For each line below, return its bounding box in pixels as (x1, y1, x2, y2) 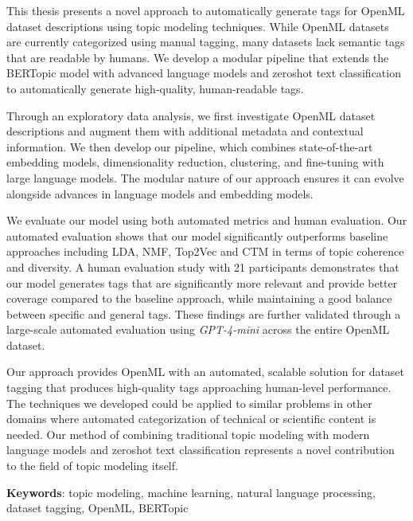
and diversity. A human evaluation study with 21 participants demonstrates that (6, 258, 399, 275)
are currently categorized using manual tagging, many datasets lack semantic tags (6, 33, 405, 50)
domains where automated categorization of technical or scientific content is (6, 410, 376, 427)
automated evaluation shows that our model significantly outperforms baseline (6, 227, 388, 244)
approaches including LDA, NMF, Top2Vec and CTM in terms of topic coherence (6, 243, 404, 260)
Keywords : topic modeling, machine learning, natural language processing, (6, 484, 376, 500)
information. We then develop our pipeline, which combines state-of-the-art (6, 138, 373, 155)
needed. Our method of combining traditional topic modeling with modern (6, 425, 370, 442)
